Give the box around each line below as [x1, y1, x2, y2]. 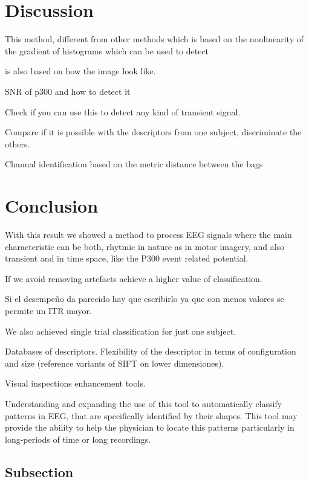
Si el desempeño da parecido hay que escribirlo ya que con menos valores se [5, 292, 284, 305]
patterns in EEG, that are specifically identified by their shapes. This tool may [5, 409, 298, 422]
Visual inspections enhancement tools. [5, 377, 146, 390]
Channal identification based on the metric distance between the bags [5, 158, 263, 170]
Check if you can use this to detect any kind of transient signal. [5, 105, 241, 118]
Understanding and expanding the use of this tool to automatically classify [5, 397, 282, 410]
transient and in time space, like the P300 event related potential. [5, 252, 249, 265]
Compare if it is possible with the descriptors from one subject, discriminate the [5, 126, 302, 138]
